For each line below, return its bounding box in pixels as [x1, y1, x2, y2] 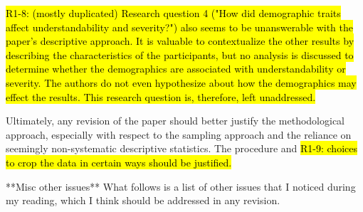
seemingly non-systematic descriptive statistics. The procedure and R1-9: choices [6, 141, 357, 156]
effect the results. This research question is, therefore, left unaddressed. [6, 89, 316, 104]
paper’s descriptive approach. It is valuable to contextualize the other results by [6, 33, 354, 48]
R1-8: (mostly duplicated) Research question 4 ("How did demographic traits [6, 6, 341, 20]
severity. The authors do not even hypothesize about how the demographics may [6, 75, 357, 90]
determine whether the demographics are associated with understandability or [6, 61, 346, 76]
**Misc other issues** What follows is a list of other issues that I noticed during [6, 179, 356, 194]
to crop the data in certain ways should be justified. [6, 154, 232, 169]
